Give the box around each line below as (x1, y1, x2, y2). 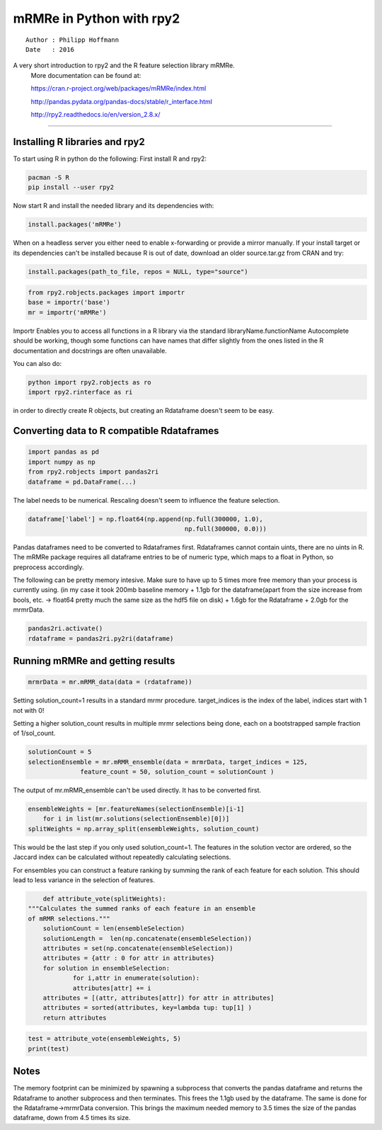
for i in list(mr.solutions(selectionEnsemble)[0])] (42, 815, 230, 823)
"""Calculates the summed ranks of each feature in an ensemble (28, 905, 256, 913)
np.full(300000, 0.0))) (184, 525, 267, 532)
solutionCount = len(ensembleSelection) (42, 925, 185, 932)
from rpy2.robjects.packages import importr (28, 289, 185, 297)
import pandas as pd (28, 448, 99, 456)
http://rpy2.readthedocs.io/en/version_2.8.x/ (30, 110, 161, 118)
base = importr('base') (28, 298, 111, 307)
